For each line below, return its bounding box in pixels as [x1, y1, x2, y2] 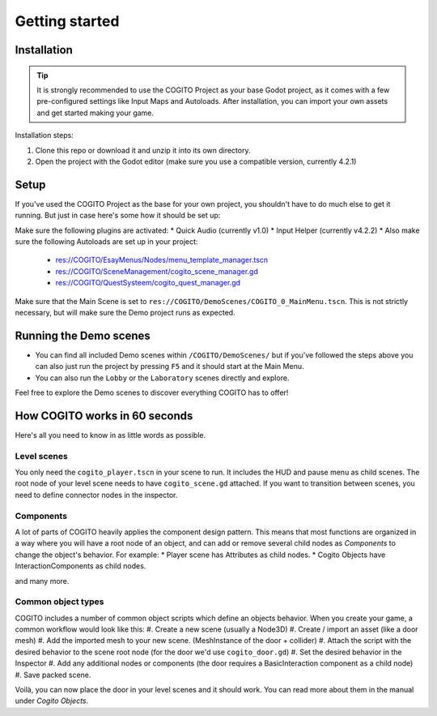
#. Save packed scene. [15, 670, 91, 680]
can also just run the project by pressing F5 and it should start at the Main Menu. [35, 362, 304, 371]
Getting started [15, 12, 120, 30]
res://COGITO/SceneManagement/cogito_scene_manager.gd [55, 266, 258, 276]
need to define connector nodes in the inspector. [15, 490, 178, 499]
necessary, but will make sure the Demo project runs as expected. [15, 307, 235, 317]
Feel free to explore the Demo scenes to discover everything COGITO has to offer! [15, 388, 289, 397]
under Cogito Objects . [15, 696, 89, 705]
